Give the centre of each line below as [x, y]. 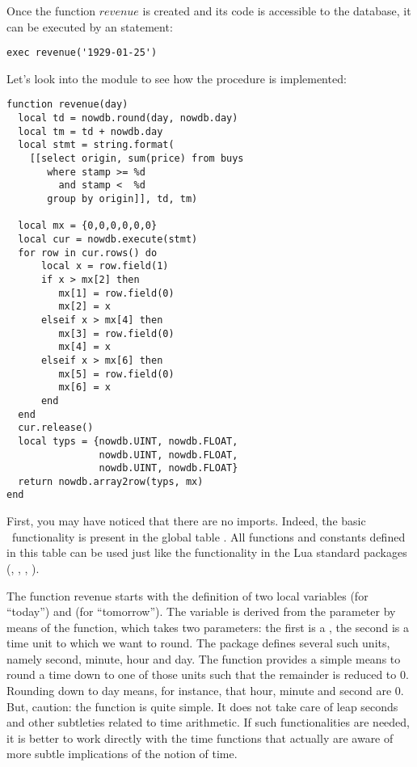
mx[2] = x [84, 307]
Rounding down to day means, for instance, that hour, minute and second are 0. [205, 691]
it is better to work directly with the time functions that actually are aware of [200, 737]
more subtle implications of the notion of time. [122, 754]
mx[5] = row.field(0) [116, 374]
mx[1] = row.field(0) [116, 293]
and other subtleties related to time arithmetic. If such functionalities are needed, [208, 722]
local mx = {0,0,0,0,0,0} [88, 226]
